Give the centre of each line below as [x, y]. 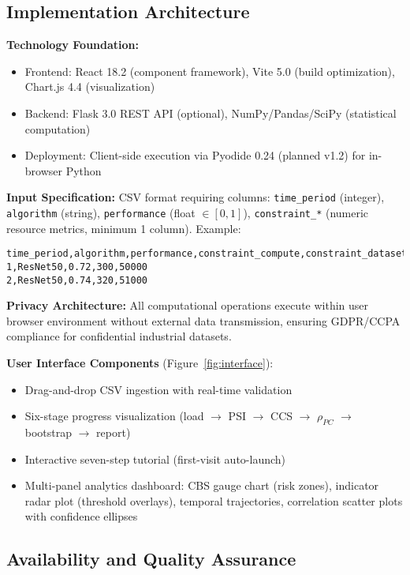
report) [114, 432]
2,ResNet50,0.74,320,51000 [77, 280]
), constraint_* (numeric [306, 213]
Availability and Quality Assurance [151, 559]
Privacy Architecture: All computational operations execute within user [188, 305]
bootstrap [48, 432]
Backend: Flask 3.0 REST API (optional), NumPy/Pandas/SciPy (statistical [211, 113]
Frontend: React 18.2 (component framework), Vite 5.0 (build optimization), [210, 71]
